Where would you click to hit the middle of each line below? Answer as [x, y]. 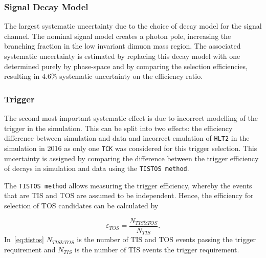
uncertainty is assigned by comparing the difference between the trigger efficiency [131, 158]
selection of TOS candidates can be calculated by [81, 205]
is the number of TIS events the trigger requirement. [157, 249]
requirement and [30, 249]
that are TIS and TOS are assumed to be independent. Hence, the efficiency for [129, 195]
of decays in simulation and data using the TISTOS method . [97, 168]
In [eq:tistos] [24, 239]
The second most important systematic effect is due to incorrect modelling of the [131, 118]
